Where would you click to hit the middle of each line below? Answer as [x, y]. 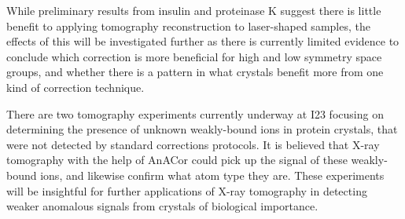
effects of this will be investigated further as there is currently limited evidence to [203, 41]
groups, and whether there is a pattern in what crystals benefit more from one [195, 72]
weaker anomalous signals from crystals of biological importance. [162, 206]
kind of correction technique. [75, 87]
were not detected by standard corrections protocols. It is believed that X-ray [193, 144]
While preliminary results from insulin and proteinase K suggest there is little [194, 10]
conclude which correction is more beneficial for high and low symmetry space [194, 56]
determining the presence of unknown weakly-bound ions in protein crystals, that [202, 129]
